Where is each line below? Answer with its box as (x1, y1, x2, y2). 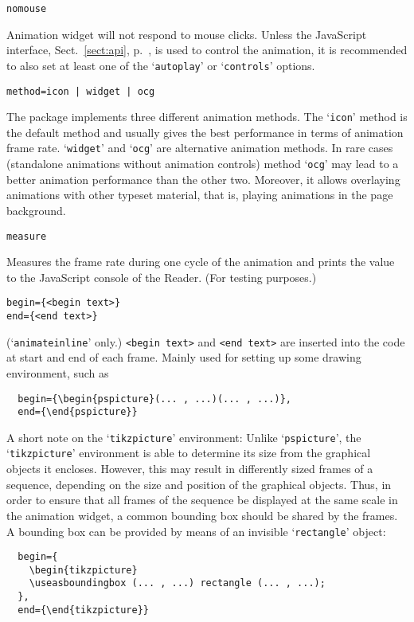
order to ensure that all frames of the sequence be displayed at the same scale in (6, 491, 398, 508)
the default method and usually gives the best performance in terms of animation (6, 123, 404, 140)
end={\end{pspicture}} (18, 406, 138, 418)
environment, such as (6, 364, 109, 381)
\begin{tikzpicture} (29, 564, 138, 576)
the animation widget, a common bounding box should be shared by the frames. (6, 507, 398, 523)
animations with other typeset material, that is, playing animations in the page (6, 186, 393, 203)
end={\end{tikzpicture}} (18, 604, 149, 616)
